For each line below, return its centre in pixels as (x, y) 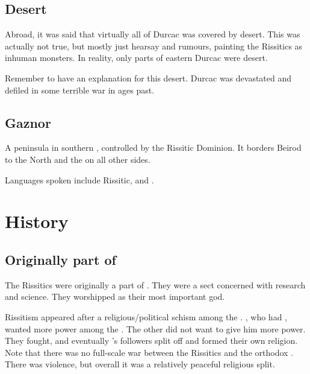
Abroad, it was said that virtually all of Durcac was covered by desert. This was (153, 34)
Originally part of (60, 259)
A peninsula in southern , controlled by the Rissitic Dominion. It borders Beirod (153, 147)
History (37, 221)
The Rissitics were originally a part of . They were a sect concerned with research (155, 284)
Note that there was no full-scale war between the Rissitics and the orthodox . (149, 352)
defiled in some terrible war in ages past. (80, 90)
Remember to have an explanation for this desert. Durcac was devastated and (148, 78)
